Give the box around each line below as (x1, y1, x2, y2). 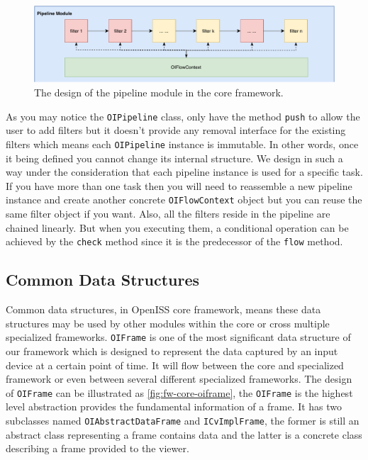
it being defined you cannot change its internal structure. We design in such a (6, 150, 343, 165)
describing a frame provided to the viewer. (6, 441, 189, 456)
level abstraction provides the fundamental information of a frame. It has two (6, 399, 342, 414)
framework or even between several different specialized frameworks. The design (6, 371, 352, 386)
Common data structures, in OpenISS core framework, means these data (6, 302, 321, 317)
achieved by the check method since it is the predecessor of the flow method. (6, 234, 343, 249)
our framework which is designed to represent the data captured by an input (6, 343, 338, 358)
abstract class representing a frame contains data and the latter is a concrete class (6, 427, 362, 442)
